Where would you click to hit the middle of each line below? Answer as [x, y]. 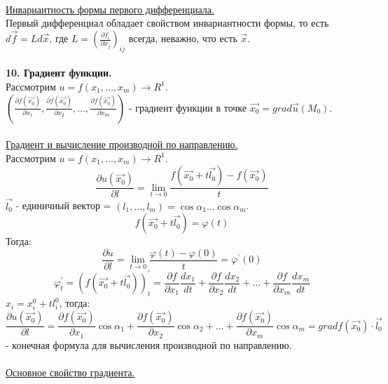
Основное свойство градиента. [70, 372]
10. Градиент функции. [59, 73]
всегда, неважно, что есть [183, 38]
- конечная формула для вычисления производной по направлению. [149, 344]
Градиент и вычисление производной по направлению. [122, 144]
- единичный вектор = [63, 205]
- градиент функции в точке [188, 107]
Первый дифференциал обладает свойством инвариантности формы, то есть [167, 23]
